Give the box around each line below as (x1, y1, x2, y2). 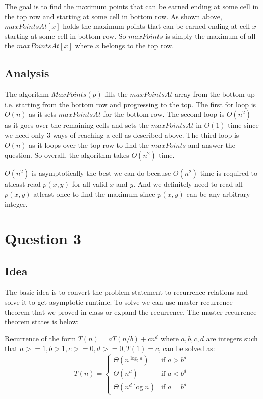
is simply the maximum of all (165, 30, 256, 41)
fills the (104, 89, 128, 99)
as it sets (29, 109, 57, 119)
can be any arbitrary (186, 188, 250, 199)
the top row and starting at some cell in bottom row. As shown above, (5, 11, 222, 21)
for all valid (72, 179, 108, 189)
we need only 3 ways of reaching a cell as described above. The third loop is (5, 129, 239, 140)
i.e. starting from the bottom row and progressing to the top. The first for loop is (5, 98, 256, 109)
